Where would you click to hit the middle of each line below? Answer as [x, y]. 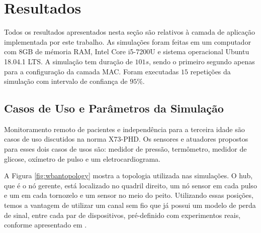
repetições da [210, 71]
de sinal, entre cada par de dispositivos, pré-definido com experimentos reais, [122, 215]
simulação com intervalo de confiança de [66, 81]
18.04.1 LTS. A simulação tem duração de [68, 61]
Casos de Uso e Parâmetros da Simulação [114, 108]
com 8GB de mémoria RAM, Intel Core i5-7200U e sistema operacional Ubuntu [127, 51]
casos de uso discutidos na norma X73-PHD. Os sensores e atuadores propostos [126, 139]
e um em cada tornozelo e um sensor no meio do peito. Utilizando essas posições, [129, 195]
